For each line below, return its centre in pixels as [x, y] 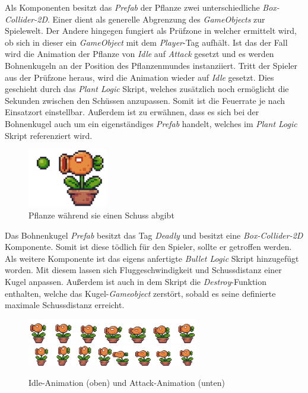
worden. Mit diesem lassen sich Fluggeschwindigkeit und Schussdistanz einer [143, 270]
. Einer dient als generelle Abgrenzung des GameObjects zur [156, 19]
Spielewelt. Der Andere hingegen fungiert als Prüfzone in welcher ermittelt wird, [151, 31]
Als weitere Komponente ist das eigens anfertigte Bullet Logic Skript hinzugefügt [152, 258]
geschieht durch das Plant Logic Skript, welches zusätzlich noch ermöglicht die [147, 89]
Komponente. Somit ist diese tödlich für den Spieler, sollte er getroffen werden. [148, 247]
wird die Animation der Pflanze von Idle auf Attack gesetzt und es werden [139, 54]
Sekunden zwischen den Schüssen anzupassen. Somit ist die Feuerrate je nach [145, 100]
